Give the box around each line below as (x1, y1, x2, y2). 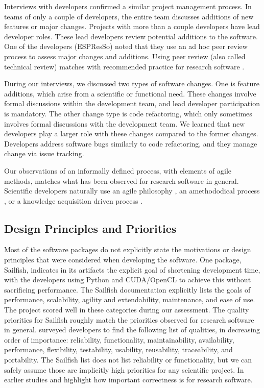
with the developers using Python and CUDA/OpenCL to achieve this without (4, 274, 251, 285)
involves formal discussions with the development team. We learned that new (4, 118, 245, 129)
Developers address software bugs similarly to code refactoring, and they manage (4, 138, 257, 149)
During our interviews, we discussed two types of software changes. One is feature (4, 78, 259, 89)
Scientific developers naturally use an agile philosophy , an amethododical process (4, 185, 260, 196)
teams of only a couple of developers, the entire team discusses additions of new (4, 11, 254, 21)
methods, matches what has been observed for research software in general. (4, 175, 239, 186)
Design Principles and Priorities (4, 220, 177, 236)
